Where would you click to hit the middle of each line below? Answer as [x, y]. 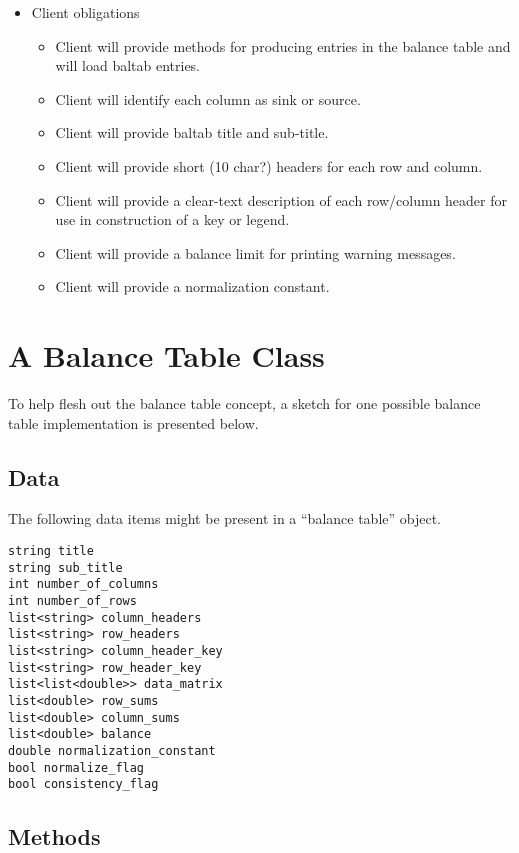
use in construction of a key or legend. [172, 219]
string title [51, 551]
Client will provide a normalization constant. [192, 286]
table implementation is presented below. [133, 422]
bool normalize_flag [76, 767]
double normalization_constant [112, 750]
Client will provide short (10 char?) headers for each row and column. [269, 165]
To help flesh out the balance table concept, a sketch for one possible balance [244, 403]
